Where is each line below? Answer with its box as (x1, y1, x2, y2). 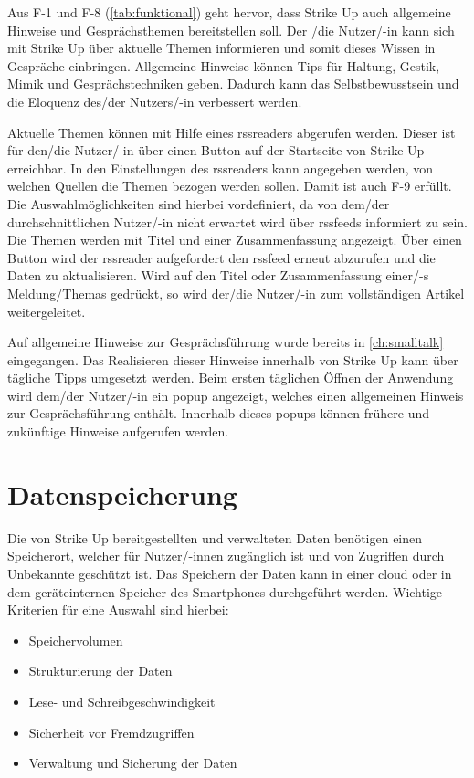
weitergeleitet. (7, 301, 86, 321)
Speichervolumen (28, 630, 123, 649)
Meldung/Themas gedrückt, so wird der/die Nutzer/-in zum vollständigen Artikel (7, 283, 465, 302)
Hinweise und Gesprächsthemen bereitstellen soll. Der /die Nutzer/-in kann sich (7, 20, 455, 39)
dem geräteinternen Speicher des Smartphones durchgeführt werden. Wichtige (7, 582, 443, 601)
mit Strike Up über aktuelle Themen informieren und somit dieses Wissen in (7, 38, 436, 58)
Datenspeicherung (7, 475, 237, 512)
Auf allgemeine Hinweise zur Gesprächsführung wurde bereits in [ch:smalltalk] (7, 332, 444, 352)
